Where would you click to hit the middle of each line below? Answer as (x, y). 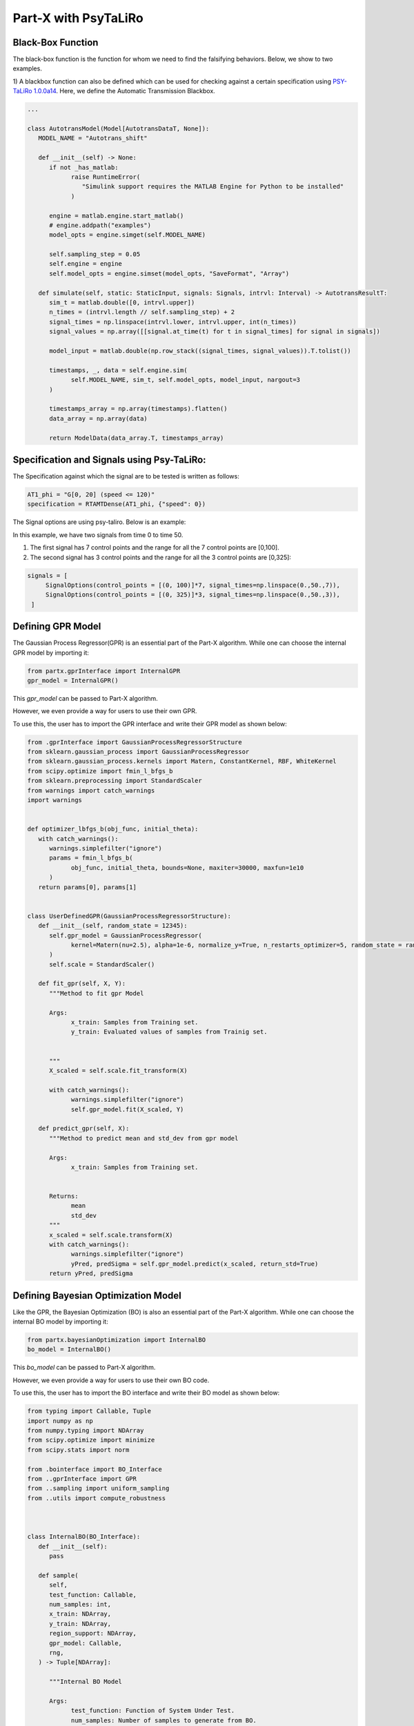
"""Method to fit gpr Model (97, 993)
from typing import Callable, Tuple (89, 1411)
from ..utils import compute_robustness (96, 1498)
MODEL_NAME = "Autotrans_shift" (93, 138)
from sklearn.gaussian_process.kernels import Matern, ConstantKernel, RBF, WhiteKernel (182, 762)
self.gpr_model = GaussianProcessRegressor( (126, 935)
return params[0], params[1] (88, 887)
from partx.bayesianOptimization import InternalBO (117, 1340)
